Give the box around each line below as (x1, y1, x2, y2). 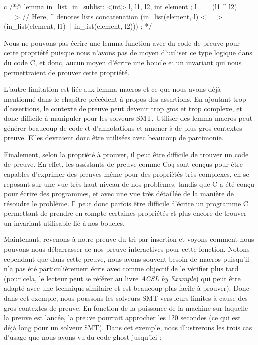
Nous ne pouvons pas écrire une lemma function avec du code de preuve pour (4, 37, 240, 48)
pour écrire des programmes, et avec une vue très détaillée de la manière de (4, 188, 234, 199)
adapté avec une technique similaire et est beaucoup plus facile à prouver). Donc (4, 283, 249, 293)
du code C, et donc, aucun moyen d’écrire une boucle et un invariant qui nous (4, 57, 242, 67)
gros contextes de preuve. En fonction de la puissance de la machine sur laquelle (4, 302, 248, 313)
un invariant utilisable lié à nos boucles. (4, 217, 125, 228)
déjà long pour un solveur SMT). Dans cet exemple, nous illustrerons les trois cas (4, 322, 252, 332)
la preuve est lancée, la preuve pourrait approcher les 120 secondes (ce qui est (4, 312, 241, 323)
